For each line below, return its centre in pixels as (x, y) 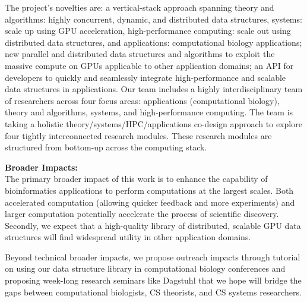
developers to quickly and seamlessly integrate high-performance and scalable (145, 77)
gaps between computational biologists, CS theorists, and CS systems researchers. (153, 292)
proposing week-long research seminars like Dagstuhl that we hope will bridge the (153, 280)
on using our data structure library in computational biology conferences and (145, 268)
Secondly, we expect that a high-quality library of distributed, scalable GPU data (153, 225)
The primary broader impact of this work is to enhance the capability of (136, 179)
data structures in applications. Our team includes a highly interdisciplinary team (154, 89)
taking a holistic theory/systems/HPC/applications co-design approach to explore (153, 123)
